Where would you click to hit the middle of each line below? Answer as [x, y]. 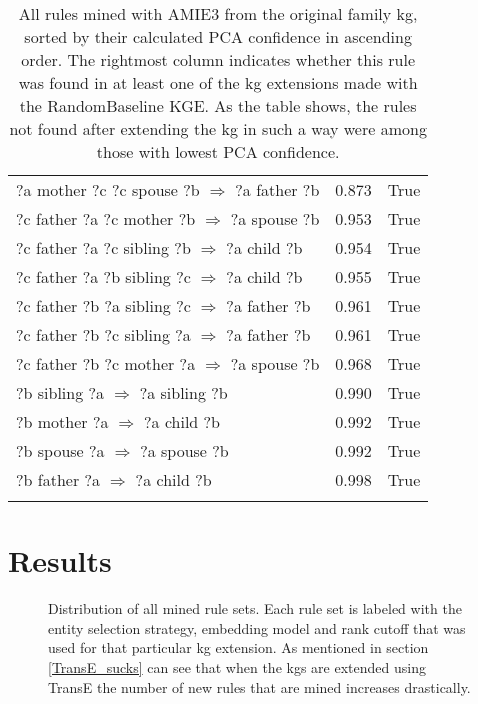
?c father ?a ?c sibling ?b [103, 247]
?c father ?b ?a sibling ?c [103, 305]
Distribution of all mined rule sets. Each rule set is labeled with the [255, 608]
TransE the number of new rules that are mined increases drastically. [259, 686]
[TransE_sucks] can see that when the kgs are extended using [237, 666]
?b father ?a [58, 479]
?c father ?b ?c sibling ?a [103, 334]
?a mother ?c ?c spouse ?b [108, 189]
